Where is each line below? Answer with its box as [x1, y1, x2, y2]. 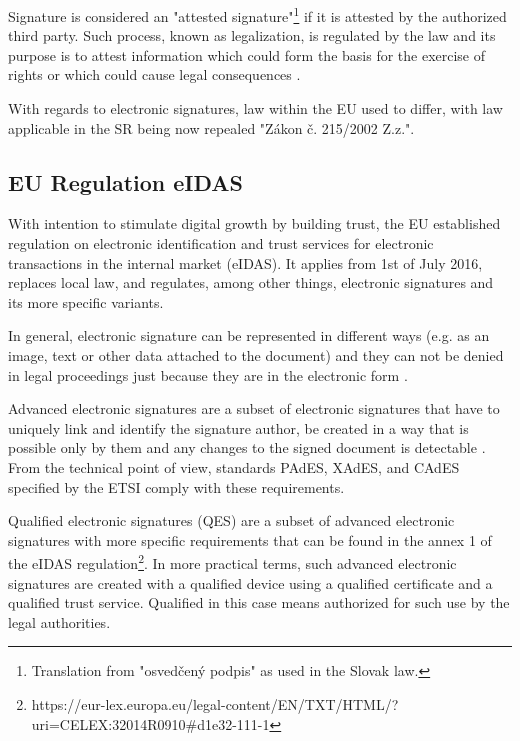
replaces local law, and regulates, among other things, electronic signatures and [8, 272, 494, 293]
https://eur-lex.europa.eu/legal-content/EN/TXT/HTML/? [31, 693, 399, 714]
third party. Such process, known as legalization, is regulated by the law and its [8, 25, 496, 46]
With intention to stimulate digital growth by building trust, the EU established [8, 213, 501, 234]
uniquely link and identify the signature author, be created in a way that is [8, 417, 469, 438]
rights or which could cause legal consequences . [8, 64, 301, 85]
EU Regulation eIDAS [8, 166, 243, 197]
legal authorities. [8, 611, 111, 632]
